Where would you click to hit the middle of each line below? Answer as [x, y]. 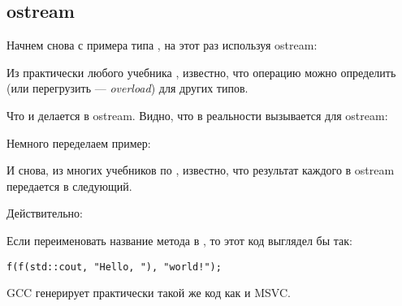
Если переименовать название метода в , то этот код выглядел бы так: [179, 240]
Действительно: [45, 213]
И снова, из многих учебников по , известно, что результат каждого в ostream [201, 170]
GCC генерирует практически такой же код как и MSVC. [149, 293]
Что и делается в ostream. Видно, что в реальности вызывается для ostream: [197, 115]
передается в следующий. [69, 185]
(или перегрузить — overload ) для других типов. [128, 88]
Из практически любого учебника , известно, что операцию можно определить [201, 72]
